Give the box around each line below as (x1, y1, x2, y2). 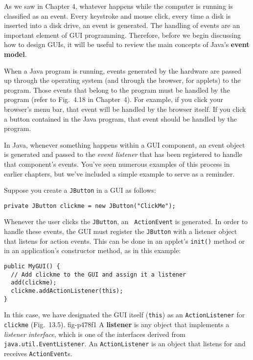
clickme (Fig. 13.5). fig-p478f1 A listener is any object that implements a (4, 319, 230, 329)
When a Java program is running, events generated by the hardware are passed (4, 65, 241, 76)
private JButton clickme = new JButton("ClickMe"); (4, 202, 176, 209)
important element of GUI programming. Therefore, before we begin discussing (4, 29, 241, 40)
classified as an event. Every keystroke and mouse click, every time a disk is (4, 10, 231, 21)
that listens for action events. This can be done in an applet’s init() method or (4, 235, 245, 246)
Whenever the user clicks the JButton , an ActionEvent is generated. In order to (4, 216, 248, 227)
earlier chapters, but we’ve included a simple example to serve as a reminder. (4, 168, 235, 179)
